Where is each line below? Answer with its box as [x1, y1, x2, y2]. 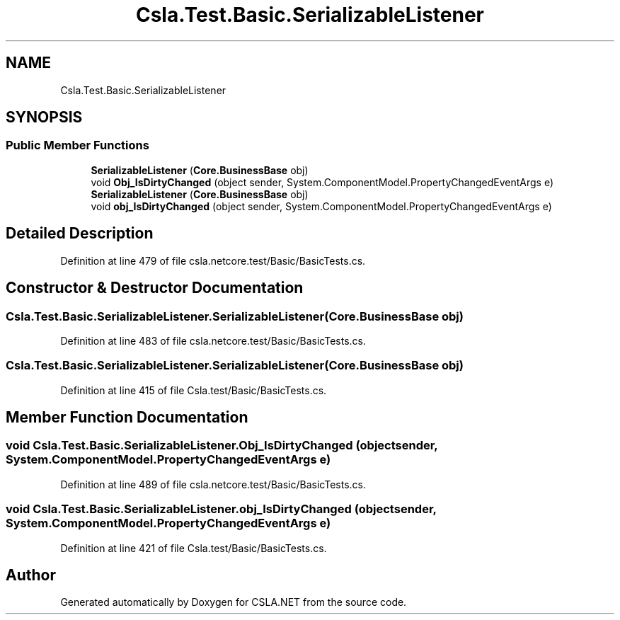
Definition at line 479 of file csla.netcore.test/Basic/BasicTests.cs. [60, 254, 366, 267]
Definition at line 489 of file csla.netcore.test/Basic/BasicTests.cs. [60, 478, 367, 490]
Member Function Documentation [6, 408, 248, 427]
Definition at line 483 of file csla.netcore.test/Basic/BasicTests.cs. [60, 334, 366, 347]
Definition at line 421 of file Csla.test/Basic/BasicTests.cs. [60, 541, 327, 554]
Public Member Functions [6, 138, 149, 153]
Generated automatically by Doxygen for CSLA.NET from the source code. [60, 596, 407, 609]
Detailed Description [6, 224, 154, 243]
